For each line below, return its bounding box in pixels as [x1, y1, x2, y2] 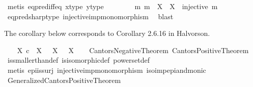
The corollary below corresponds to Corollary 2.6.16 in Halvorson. [4, 28, 210, 38]
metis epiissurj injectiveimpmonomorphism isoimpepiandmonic [7, 64, 206, 75]
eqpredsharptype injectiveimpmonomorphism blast [7, 11, 174, 21]
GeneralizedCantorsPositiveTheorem [7, 74, 121, 85]
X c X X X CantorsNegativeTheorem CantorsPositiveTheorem [17, 45, 249, 55]
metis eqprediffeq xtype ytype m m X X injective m [7, 1, 218, 11]
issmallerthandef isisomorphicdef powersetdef [7, 55, 150, 65]
